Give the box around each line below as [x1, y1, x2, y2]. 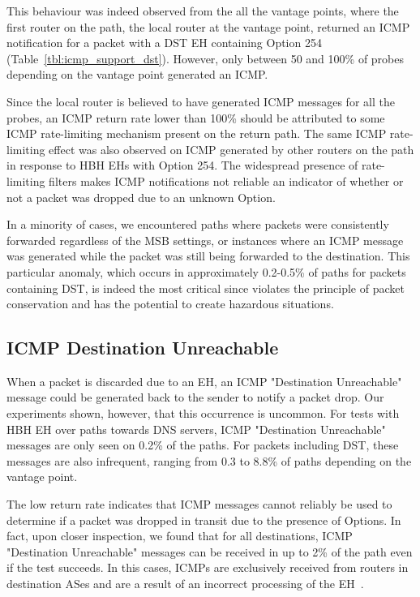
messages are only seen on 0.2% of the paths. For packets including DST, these [6, 436, 399, 453]
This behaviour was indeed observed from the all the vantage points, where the [6, 2, 399, 19]
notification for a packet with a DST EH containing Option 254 [6, 34, 322, 51]
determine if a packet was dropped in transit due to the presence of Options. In [6, 511, 401, 528]
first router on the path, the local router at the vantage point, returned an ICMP [6, 18, 410, 35]
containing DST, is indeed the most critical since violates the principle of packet [6, 279, 405, 296]
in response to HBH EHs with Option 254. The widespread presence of [6, 157, 358, 174]
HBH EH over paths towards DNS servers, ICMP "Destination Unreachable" [6, 420, 386, 437]
